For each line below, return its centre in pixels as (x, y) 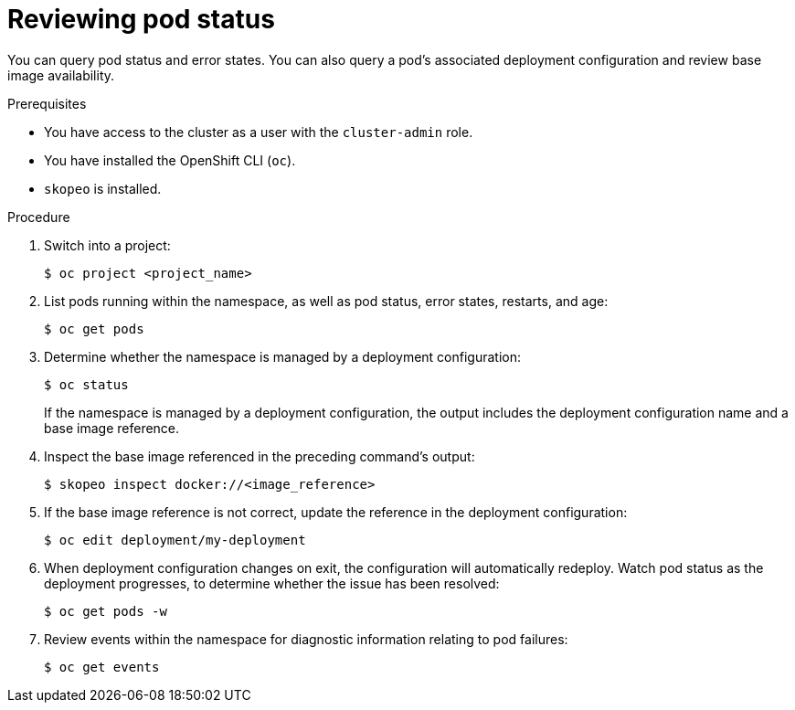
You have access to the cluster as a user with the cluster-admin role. (259, 132)
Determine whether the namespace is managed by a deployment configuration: (283, 356)
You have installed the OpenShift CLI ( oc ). (170, 160)
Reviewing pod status (141, 19)
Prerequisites (47, 103)
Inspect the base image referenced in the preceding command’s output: (260, 456)
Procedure (39, 217)
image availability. (61, 75)
